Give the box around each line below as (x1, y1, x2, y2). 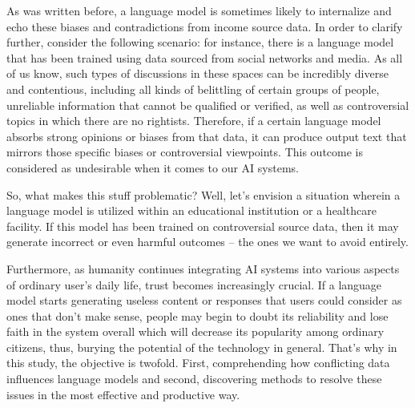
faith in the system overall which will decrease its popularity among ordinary (6, 323, 385, 340)
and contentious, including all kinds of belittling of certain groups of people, (6, 80, 380, 97)
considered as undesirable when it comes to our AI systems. (6, 159, 299, 176)
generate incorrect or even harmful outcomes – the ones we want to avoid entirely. (6, 233, 409, 250)
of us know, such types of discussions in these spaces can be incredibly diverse (6, 65, 389, 82)
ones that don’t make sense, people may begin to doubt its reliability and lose (6, 307, 389, 324)
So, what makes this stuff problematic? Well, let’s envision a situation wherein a (6, 186, 401, 203)
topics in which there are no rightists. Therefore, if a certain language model (6, 112, 381, 129)
